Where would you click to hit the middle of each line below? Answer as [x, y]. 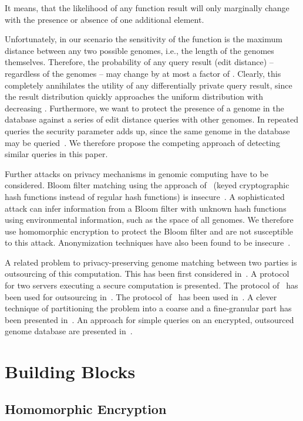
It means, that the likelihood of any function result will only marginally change [147, 8]
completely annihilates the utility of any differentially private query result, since [149, 85]
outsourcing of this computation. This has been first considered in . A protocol [147, 274]
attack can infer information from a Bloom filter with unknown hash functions [146, 208]
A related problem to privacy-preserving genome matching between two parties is [151, 262]
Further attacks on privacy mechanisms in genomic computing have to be [137, 173]
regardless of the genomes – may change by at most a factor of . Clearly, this [143, 73]
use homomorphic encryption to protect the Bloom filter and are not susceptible [149, 231]
